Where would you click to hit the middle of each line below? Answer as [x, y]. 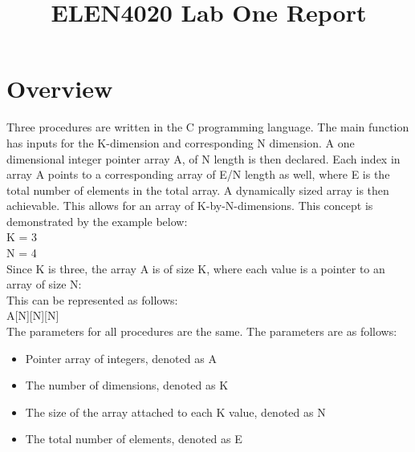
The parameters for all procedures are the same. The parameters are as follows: [202, 331]
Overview [60, 89]
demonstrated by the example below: [97, 221]
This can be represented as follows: [92, 299]
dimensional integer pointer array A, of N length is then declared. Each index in [203, 158]
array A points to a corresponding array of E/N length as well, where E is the [198, 174]
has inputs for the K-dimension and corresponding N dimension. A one [181, 142]
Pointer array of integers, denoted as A [121, 358]
